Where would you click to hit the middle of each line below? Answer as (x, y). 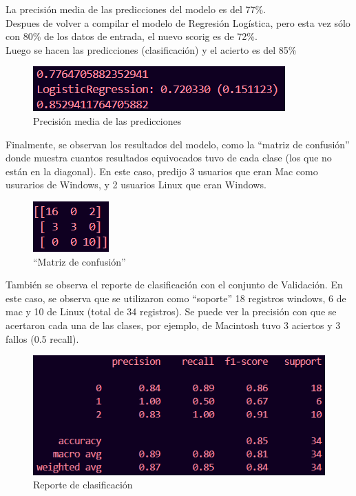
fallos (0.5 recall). (42, 338)
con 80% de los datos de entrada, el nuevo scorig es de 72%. (132, 36)
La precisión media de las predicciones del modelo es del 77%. (136, 9)
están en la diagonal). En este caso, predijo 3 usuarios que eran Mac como (162, 171)
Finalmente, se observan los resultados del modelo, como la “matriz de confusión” (178, 144)
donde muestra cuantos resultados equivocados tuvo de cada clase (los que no (169, 158)
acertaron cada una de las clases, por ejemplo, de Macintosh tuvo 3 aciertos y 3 (173, 325)
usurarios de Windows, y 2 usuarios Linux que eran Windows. (136, 185)
